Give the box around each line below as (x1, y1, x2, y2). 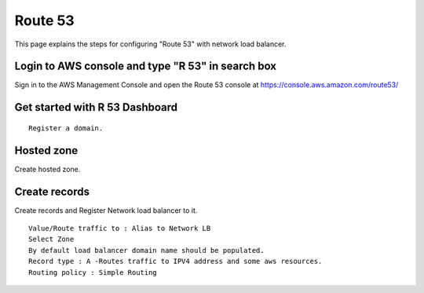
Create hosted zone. (14, 164, 81, 174)
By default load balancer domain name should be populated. (28, 246, 265, 255)
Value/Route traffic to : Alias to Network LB (28, 224, 211, 233)
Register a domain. (28, 123, 104, 133)
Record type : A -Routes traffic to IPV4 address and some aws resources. (28, 257, 323, 266)
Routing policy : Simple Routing (28, 268, 157, 277)
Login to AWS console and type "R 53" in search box (14, 60, 277, 73)
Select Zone (28, 235, 75, 244)
